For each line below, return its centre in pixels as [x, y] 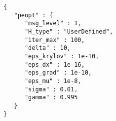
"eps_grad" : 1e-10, [58, 73]
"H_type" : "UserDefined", [69, 31]
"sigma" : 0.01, [51, 89]
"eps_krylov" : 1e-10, [62, 56]
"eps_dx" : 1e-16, [55, 64]
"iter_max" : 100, [55, 40]
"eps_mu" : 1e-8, [53, 81]
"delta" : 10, [48, 48]
